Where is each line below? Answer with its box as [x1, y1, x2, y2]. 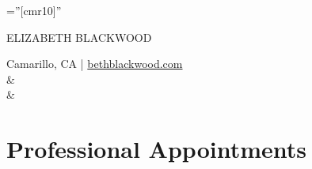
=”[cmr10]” [6, 2, 62, 18]
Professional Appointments [6, 133, 306, 165]
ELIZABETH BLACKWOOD [6, 28, 152, 45]
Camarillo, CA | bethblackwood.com [6, 55, 183, 72]
